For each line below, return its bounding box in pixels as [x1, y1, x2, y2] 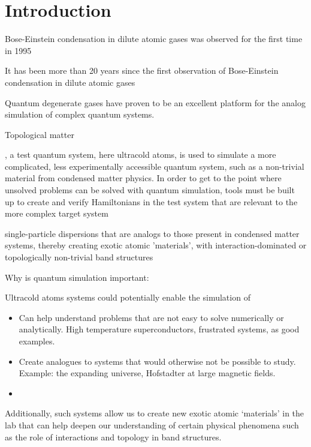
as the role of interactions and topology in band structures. [5, 430, 222, 443]
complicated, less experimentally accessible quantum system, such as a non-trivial [5, 160, 304, 172]
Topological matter [5, 128, 74, 140]
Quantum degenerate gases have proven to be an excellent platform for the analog [5, 96, 306, 109]
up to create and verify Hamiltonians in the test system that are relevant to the [5, 195, 298, 208]
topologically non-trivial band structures [5, 251, 153, 263]
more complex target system [5, 207, 108, 220]
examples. [19, 335, 55, 347]
